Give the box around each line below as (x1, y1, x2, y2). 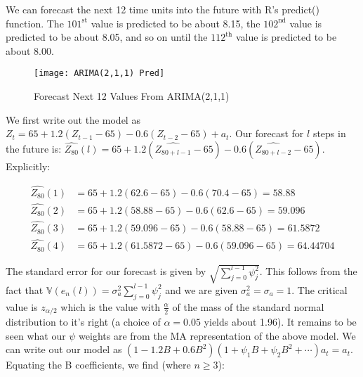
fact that (6, 282, 44, 297)
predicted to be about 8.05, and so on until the (6, 30, 208, 44)
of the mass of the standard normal (172, 299, 324, 314)
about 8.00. (6, 43, 54, 58)
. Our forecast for (229, 126, 304, 141)
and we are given (165, 282, 238, 297)
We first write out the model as (6, 112, 140, 127)
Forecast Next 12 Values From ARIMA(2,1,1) (34, 89, 230, 103)
